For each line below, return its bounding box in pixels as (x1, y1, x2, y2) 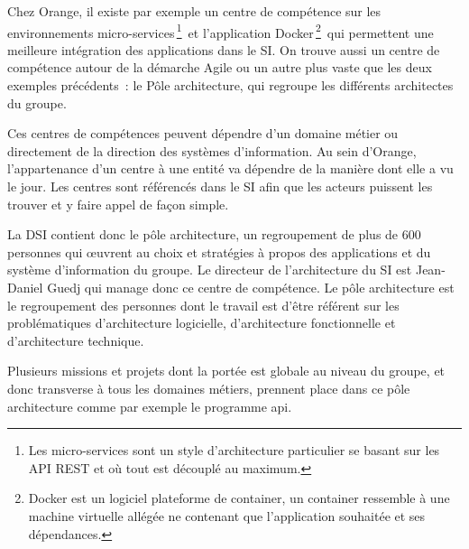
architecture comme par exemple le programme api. (7, 396, 292, 415)
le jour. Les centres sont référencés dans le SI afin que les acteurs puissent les (7, 177, 433, 195)
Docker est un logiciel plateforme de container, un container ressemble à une (28, 489, 450, 507)
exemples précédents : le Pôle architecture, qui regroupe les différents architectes (7, 76, 454, 95)
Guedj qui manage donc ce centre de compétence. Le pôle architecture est (47, 277, 455, 296)
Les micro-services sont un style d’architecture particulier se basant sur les (28, 441, 440, 460)
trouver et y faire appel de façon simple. (7, 194, 229, 213)
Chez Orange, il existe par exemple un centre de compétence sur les (7, 2, 382, 20)
